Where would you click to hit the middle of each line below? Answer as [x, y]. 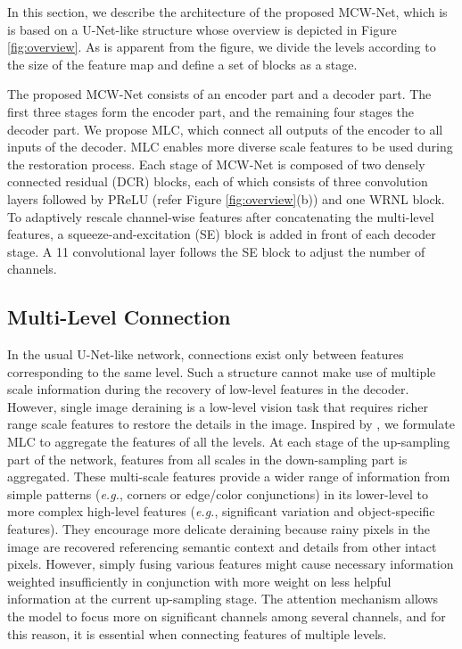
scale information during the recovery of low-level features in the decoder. [208, 389]
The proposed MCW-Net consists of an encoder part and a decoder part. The [219, 94]
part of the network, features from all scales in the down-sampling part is [207, 459]
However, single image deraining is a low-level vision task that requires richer [218, 406]
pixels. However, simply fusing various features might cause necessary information [231, 564]
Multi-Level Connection [119, 317]
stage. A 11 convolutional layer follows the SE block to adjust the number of [216, 251]
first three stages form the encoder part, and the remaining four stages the [211, 111]
